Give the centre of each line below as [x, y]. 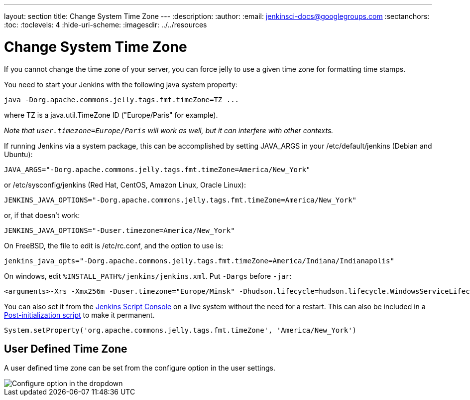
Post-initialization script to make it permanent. [79, 315]
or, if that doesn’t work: [42, 215]
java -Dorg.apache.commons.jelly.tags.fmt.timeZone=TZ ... [122, 100]
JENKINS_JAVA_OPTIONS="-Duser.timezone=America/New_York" [119, 230]
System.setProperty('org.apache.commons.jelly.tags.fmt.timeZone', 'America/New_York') [180, 330]
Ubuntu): [18, 154]
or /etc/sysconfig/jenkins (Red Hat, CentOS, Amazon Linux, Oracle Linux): [125, 185]
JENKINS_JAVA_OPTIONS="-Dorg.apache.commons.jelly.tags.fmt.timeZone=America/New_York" [180, 200]
